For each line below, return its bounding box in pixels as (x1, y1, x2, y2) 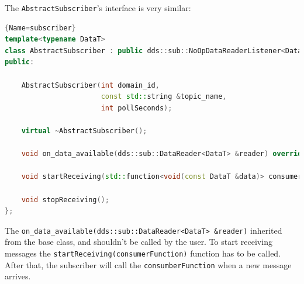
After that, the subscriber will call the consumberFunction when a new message (5, 258, 292, 271)
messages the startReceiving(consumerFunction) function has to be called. (5, 247, 281, 259)
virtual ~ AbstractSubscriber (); (21, 127, 147, 135)
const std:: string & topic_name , (101, 92, 227, 101)
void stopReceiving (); (21, 195, 109, 204)
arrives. (5, 270, 31, 282)
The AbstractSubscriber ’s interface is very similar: (5, 2, 191, 13)
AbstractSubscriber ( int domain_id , (21, 81, 160, 89)
